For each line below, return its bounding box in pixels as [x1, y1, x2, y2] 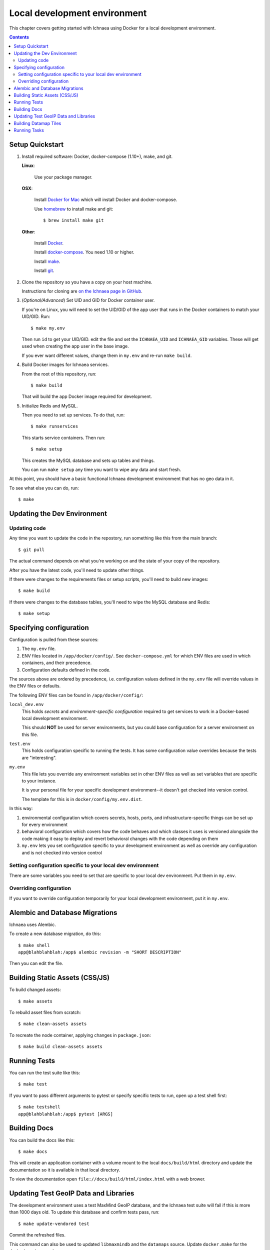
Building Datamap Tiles [13, 120, 61, 126]
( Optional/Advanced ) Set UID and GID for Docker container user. [21, 297, 155, 303]
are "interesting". [21, 754, 57, 760]
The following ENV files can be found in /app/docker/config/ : [9, 692, 143, 698]
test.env [9, 741, 31, 747]
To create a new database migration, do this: [9, 930, 101, 937]
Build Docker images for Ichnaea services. [21, 361, 109, 367]
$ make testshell [18, 1104, 60, 1110]
